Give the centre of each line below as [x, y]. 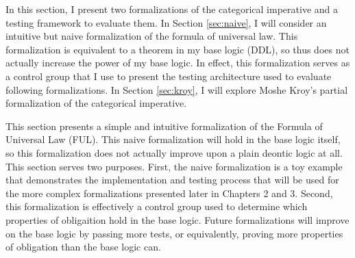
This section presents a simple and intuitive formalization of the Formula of [164, 126]
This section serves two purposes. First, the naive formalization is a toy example [174, 166]
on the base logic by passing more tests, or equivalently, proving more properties [174, 233]
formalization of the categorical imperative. [96, 103]
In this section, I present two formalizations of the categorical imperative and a [172, 9]
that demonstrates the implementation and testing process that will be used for [172, 180]
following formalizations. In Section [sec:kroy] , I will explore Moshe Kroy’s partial [177, 89]
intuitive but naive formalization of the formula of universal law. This [152, 36]
